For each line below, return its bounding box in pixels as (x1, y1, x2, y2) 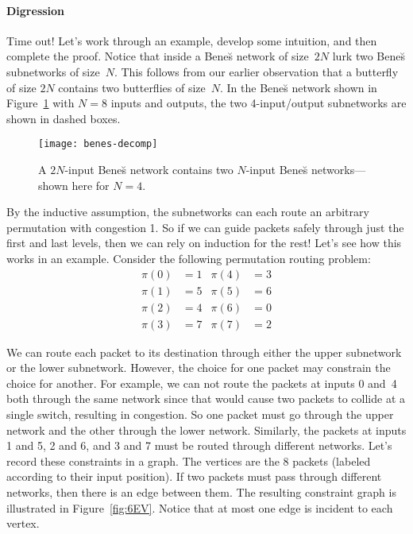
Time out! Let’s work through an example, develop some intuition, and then (6, 32, 377, 48)
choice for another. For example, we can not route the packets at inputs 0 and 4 (6, 374, 397, 391)
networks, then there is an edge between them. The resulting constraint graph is (6, 484, 396, 501)
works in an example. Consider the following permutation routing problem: (6, 250, 371, 266)
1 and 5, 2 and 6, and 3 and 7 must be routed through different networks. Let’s (6, 437, 392, 454)
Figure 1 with (6, 95, 75, 111)
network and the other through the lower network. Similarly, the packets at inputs (6, 421, 407, 438)
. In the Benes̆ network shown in (219, 79, 377, 95)
